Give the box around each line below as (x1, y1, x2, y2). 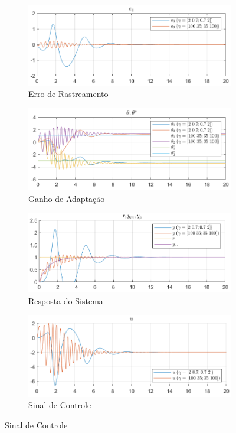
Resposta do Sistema (28, 294, 103, 307)
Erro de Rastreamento (28, 87, 109, 100)
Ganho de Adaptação (28, 192, 105, 204)
